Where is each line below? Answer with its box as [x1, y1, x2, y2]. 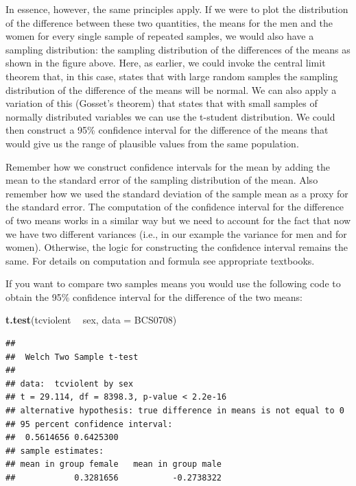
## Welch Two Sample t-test [5, 352, 139, 362]
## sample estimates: [5, 446, 104, 456]
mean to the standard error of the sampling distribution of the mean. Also [5, 173, 318, 187]
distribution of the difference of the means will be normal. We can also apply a [5, 82, 337, 97]
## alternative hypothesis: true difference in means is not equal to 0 [5, 406, 344, 416]
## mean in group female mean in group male [5, 459, 222, 470]
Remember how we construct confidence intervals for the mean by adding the [5, 159, 330, 173]
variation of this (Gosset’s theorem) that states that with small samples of [5, 96, 318, 110]
